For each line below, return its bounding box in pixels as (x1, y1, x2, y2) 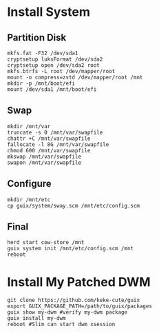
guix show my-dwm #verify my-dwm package (7, 309, 128, 316)
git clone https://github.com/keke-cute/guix (7, 297, 140, 304)
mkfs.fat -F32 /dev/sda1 (7, 50, 78, 57)
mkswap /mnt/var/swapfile (7, 153, 81, 160)
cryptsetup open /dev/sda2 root (7, 62, 100, 69)
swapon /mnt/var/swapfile (7, 159, 81, 166)
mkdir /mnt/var (7, 123, 51, 130)
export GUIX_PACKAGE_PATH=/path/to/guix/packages (7, 303, 153, 310)
